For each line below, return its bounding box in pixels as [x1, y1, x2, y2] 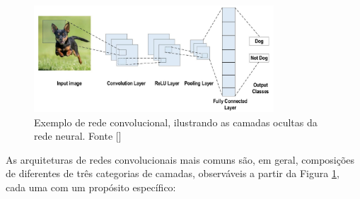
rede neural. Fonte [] [34, 128, 122, 143]
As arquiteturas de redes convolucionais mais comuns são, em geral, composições [6, 152, 355, 167]
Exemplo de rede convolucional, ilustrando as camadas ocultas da [34, 114, 318, 129]
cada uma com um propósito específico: [6, 180, 176, 194]
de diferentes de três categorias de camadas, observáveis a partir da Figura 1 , [6, 166, 339, 181]
